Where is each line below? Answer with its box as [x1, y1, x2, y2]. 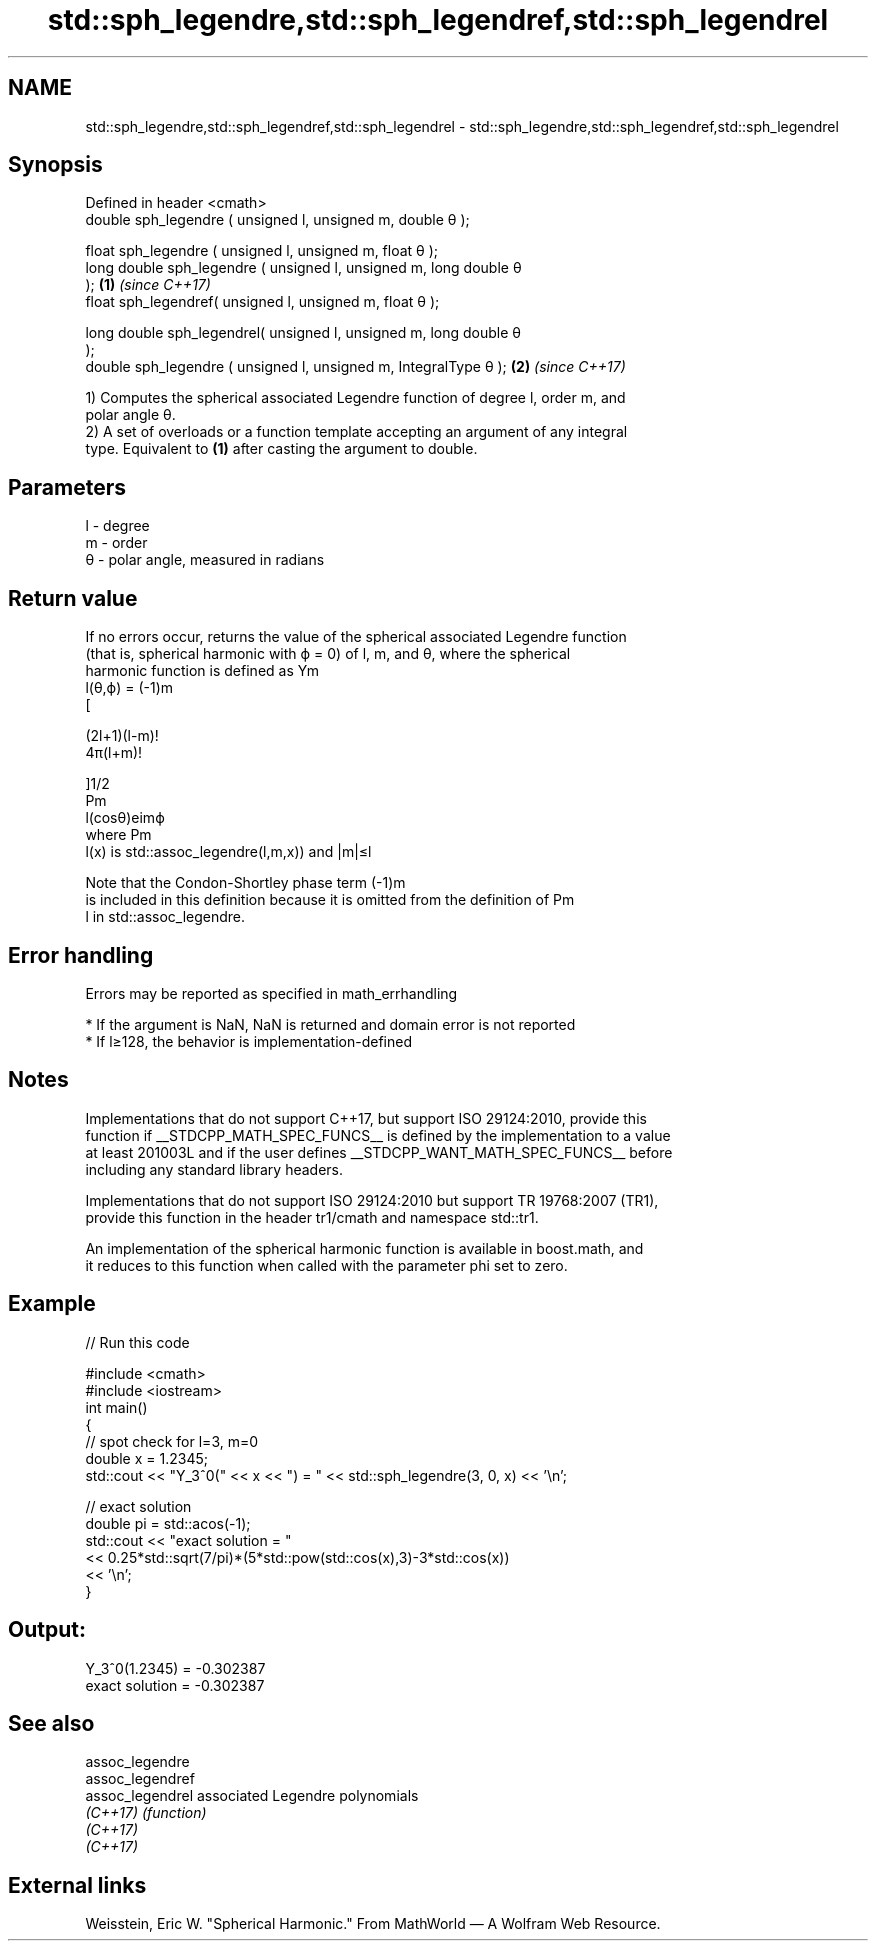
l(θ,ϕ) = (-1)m [85, 679, 174, 697]
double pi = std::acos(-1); [85, 1514, 251, 1532]
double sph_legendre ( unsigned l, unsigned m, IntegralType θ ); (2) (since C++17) [85, 358, 626, 376]
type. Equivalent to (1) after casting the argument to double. [85, 440, 478, 458]
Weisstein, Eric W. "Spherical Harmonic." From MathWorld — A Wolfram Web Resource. [85, 1915, 661, 1933]
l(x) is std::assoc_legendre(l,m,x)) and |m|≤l [85, 843, 372, 861]
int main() [85, 1398, 148, 1416]
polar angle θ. [85, 406, 176, 424]
